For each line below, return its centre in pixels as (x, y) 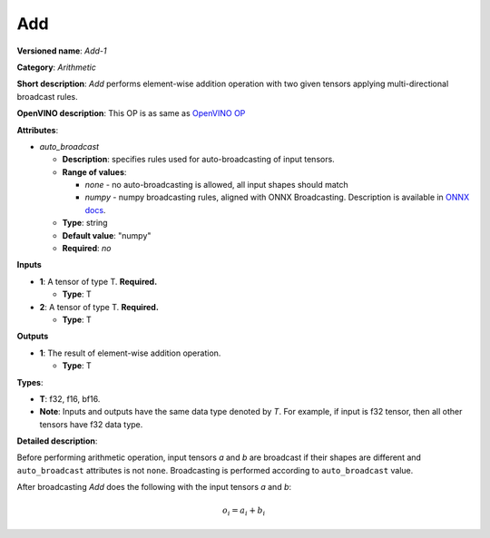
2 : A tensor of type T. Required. (99, 307)
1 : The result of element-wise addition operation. (130, 353)
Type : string (85, 223)
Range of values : (94, 171)
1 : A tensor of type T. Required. (98, 281)
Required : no (87, 249)
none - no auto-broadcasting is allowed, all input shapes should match (216, 185)
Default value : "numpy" (107, 235)
